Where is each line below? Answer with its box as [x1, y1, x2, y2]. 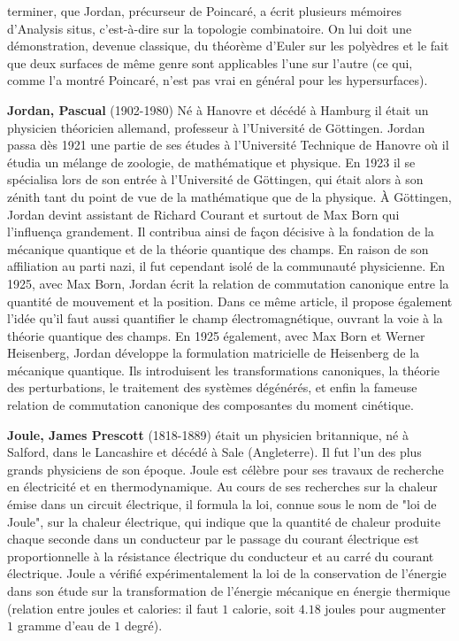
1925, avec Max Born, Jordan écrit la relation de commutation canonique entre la [7, 274, 449, 292]
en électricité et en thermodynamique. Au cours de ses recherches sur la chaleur [7, 477, 438, 496]
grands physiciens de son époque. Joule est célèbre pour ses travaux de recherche [7, 460, 444, 478]
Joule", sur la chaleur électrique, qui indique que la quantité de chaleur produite [7, 512, 440, 530]
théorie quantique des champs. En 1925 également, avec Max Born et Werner [7, 326, 425, 344]
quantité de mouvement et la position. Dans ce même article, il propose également [7, 291, 453, 310]
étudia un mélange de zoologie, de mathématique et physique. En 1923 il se [7, 152, 416, 171]
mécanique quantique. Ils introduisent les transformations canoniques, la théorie [7, 360, 440, 379]
